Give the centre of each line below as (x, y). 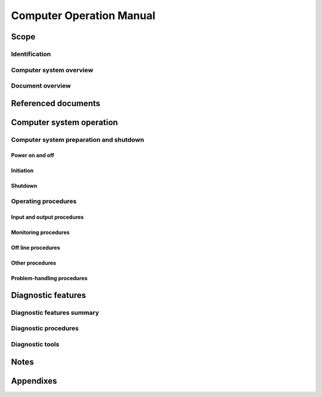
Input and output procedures (47, 217)
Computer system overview (52, 70)
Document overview (41, 86)
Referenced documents (56, 103)
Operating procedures (44, 201)
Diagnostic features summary (55, 312)
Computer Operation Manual (83, 15)
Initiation (22, 170)
